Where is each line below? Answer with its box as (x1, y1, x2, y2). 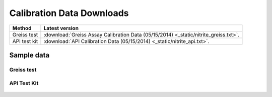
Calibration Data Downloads (9, 7, 129, 18)
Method (12, 24, 32, 31)
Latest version (43, 24, 79, 31)
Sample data (9, 50, 50, 59)
